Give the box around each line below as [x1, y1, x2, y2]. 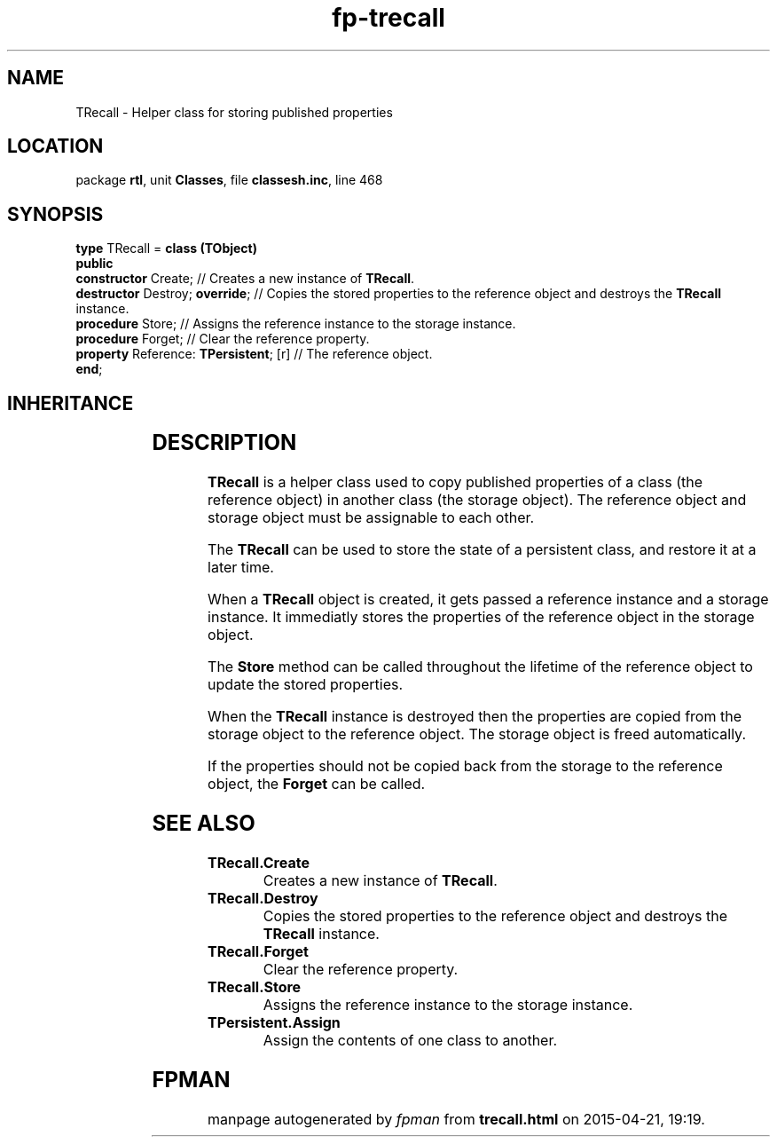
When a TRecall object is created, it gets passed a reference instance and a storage [208, 590, 769, 609]
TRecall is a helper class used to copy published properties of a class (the [208, 473, 703, 492]
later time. [208, 558, 274, 577]
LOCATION [7, 135, 104, 158]
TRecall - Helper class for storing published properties [75, 104, 393, 120]
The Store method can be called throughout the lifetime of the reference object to [208, 658, 753, 676]
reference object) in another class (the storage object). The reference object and [208, 491, 747, 509]
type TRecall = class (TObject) [75, 241, 258, 256]
